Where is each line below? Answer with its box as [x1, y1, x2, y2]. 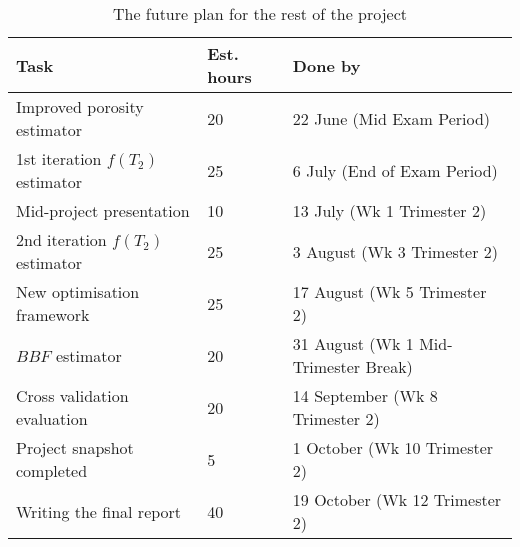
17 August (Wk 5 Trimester [292, 280, 487, 303]
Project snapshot [16, 436, 134, 459]
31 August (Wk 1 [292, 332, 414, 355]
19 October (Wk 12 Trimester [292, 488, 502, 511]
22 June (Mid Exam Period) [292, 106, 491, 130]
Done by [292, 53, 361, 77]
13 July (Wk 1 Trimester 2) [292, 199, 487, 222]
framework [16, 303, 90, 326]
